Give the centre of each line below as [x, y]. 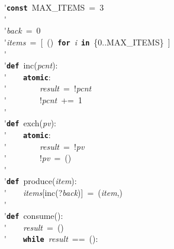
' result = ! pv [44, 146]
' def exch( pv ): [30, 123]
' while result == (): [51, 239]
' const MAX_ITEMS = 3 [54, 7]
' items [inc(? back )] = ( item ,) [63, 192]
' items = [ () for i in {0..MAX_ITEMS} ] [87, 42]
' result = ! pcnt [48, 88]
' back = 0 [22, 30]
